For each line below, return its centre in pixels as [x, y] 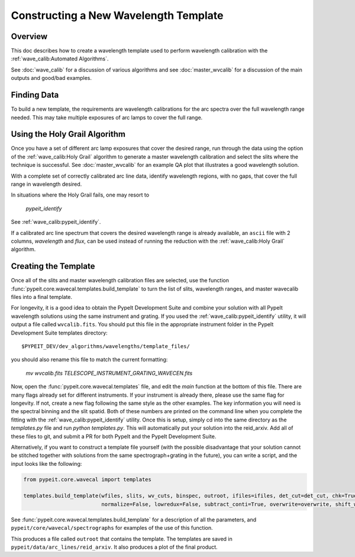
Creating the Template [53, 266]
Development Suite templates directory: [59, 333]
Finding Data [35, 95]
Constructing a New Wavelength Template [117, 15]
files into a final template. [42, 297]
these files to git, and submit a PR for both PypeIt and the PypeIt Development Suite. [114, 436]
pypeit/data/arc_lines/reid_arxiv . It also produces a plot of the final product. [114, 547]
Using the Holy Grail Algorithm [68, 134]
